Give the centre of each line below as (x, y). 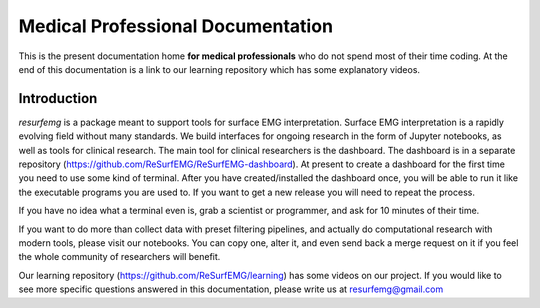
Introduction (58, 98)
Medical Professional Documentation (176, 26)
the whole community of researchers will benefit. (119, 257)
